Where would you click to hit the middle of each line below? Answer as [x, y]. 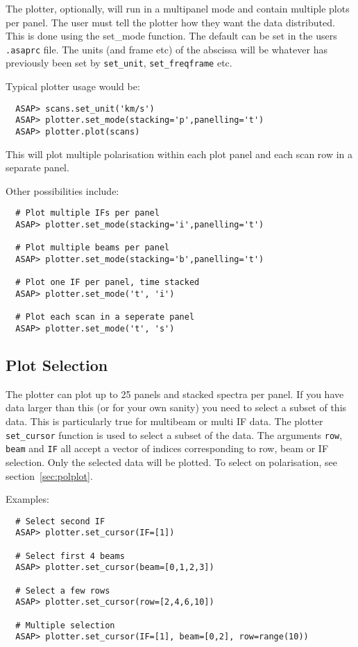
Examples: [27, 499]
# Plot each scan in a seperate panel [105, 317]
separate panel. [37, 167]
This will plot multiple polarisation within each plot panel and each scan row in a [179, 154]
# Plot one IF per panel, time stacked [108, 283]
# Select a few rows [63, 590]
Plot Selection [57, 365]
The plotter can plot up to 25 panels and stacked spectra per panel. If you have [175, 394]
